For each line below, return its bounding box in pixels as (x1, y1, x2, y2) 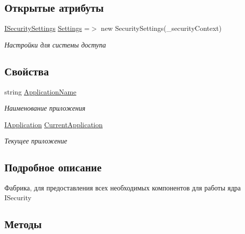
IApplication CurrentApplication (4, 119, 103, 129)
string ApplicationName (4, 86, 77, 96)
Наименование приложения (4, 103, 85, 113)
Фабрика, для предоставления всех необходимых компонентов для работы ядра (4, 183, 241, 193)
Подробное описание (4, 160, 102, 175)
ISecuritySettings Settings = (4, 23, 90, 33)
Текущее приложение (4, 136, 67, 146)
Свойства (4, 63, 49, 78)
